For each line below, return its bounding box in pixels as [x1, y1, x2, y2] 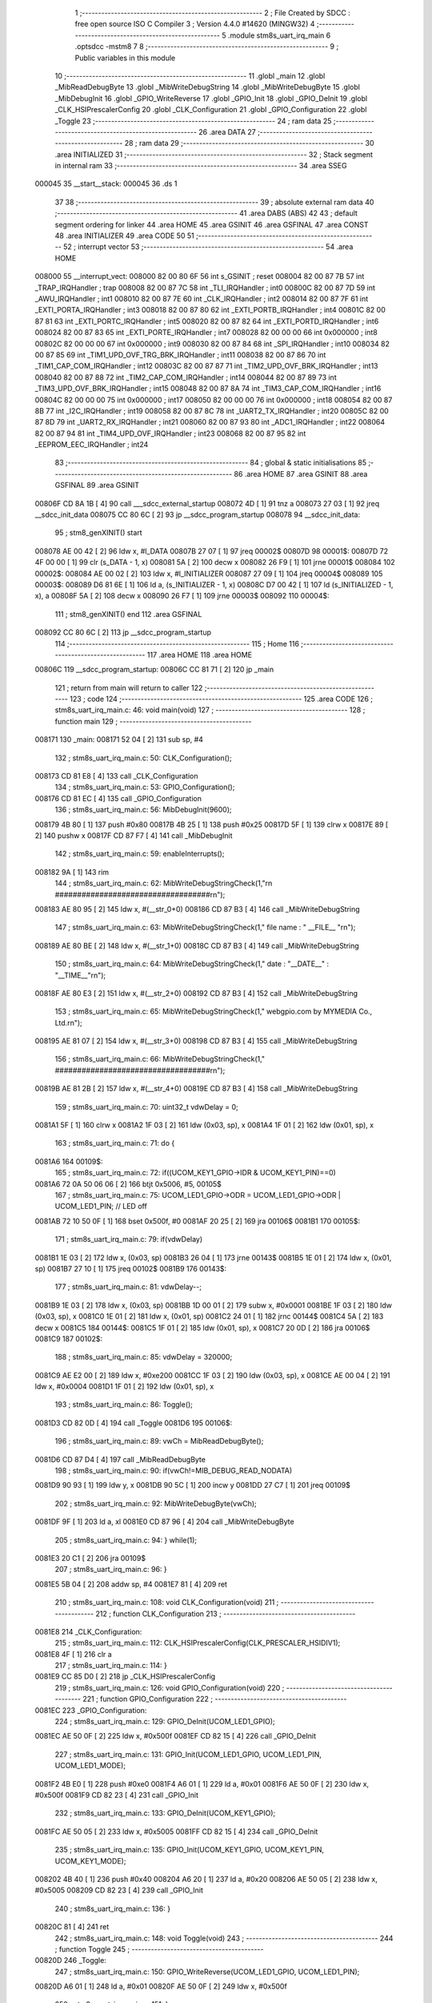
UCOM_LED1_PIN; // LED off [54, 1202, 147, 1211]
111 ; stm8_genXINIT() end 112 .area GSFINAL [54, 609, 202, 619]
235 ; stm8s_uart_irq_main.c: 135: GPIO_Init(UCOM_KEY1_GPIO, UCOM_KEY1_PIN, [54, 1845, 324, 1855]
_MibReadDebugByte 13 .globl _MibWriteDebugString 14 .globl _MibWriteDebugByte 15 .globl [54, 83, 360, 92]
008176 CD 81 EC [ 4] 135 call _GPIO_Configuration [34, 793, 202, 803]
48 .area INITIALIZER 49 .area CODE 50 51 [54, 231, 195, 240]
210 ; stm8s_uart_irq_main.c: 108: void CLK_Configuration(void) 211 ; [54, 1598, 279, 1607]
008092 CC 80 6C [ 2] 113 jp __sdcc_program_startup [34, 627, 212, 637]
